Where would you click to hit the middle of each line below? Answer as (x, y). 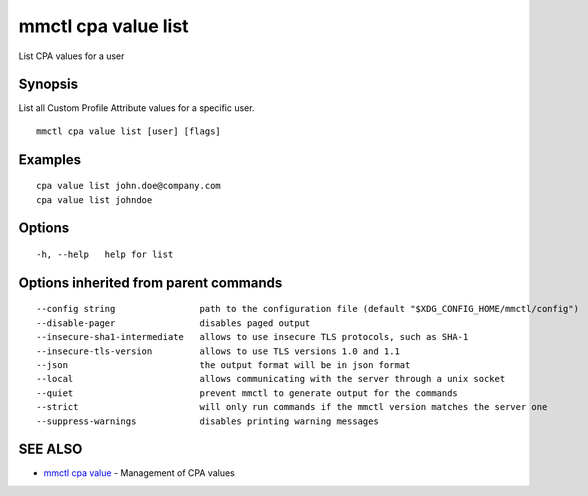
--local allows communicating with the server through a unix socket (271, 379)
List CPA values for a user (71, 56)
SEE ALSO (50, 449)
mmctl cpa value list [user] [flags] (129, 131)
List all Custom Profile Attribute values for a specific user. (136, 108)
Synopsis (48, 84)
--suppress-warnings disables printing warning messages (207, 421)
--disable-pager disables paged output (173, 323)
